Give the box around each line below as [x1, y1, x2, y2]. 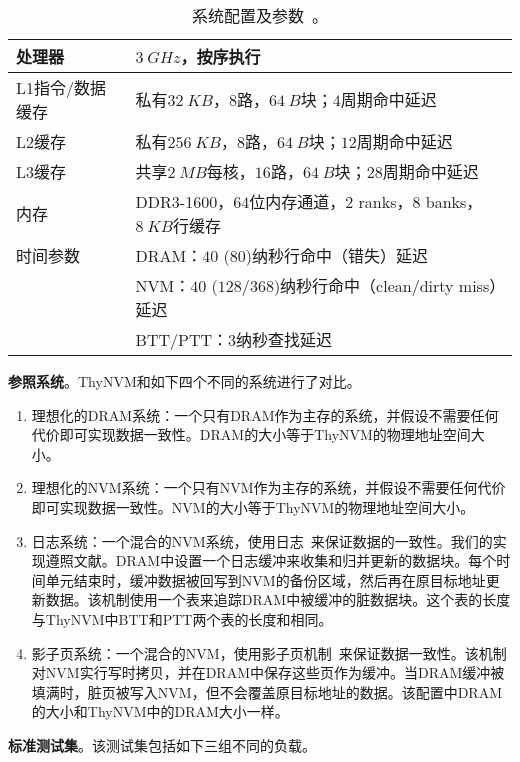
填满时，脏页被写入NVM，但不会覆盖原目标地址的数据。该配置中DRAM [31, 681, 502, 702]
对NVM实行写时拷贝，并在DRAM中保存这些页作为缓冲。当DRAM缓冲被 [31, 662, 505, 683]
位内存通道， [249, 190, 346, 213]
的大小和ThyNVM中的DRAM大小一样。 [31, 701, 289, 722]
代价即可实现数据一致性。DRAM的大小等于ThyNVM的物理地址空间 [31, 424, 471, 445]
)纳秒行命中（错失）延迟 [245, 244, 429, 267]
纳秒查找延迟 [236, 328, 333, 351]
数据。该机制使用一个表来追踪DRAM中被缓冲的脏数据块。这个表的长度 [45, 589, 511, 610]
